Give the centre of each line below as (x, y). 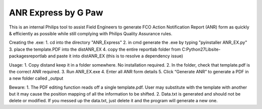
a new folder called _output (36, 78)
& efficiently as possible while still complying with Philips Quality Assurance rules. (90, 33)
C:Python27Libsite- (201, 49)
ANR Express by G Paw (56, 13)
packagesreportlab (28, 56)
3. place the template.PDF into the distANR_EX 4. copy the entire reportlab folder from (95, 49)
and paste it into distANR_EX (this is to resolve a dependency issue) (115, 56)
